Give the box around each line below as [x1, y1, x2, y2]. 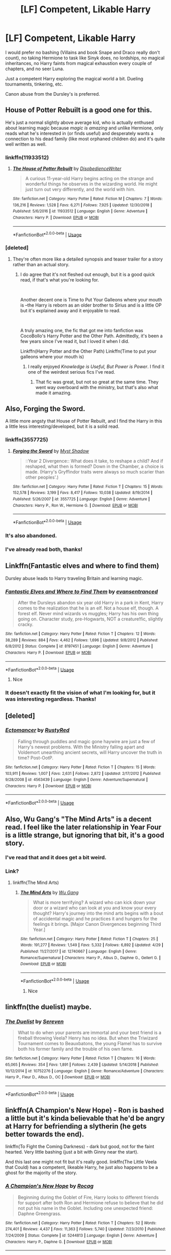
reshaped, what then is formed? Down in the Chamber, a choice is [25, 463, 164, 469]
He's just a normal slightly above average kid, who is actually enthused [5, 119, 154, 125]
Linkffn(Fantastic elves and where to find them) [5, 561, 159, 570]
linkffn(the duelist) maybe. [5, 1003, 92, 1011]
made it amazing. [35, 390, 72, 396]
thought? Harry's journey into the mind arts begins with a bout [33, 910, 164, 916]
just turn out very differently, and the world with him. [25, 186, 136, 192]
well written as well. [5, 141, 47, 147]
